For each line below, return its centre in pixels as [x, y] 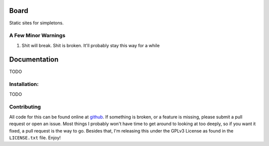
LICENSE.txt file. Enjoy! [35, 138]
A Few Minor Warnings [37, 36]
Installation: [24, 84]
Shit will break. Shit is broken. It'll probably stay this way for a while [91, 45]
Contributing [25, 107]
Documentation [34, 60]
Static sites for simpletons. [37, 23]
